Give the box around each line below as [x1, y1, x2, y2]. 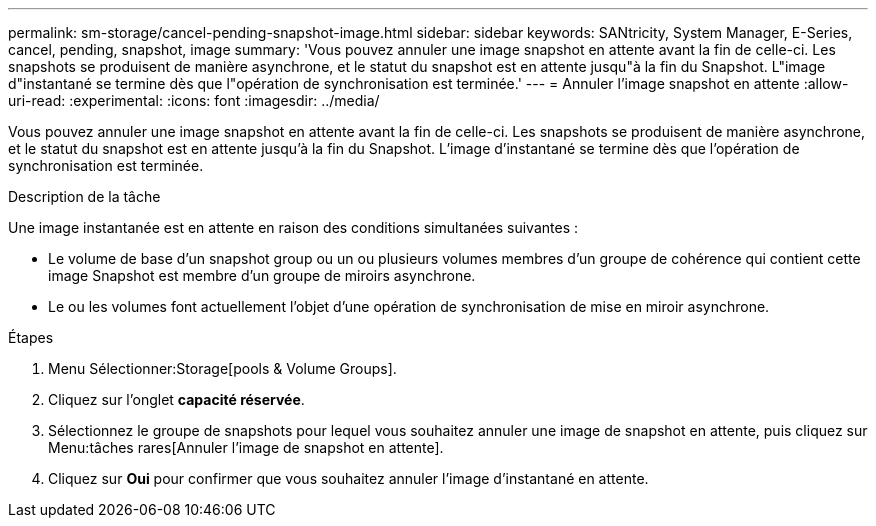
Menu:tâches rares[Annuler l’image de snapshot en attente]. [48, 439, 444, 456]
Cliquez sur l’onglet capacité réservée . [48, 391, 305, 408]
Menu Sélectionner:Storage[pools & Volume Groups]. [48, 360, 397, 377]
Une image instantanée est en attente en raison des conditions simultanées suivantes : [8, 219, 579, 236]
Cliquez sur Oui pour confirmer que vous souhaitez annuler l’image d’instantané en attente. [48, 470, 649, 487]
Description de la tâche [8, 188, 161, 205]
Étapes [8, 329, 54, 346]
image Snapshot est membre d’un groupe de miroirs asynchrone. [48, 267, 476, 284]
